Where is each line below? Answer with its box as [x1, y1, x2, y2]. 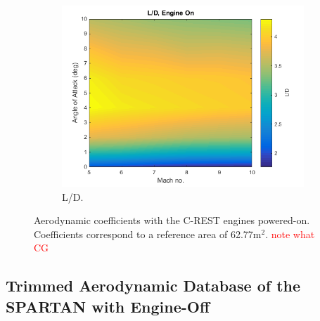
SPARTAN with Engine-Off [6, 295, 210, 317]
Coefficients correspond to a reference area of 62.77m [34, 226, 262, 241]
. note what [265, 226, 315, 241]
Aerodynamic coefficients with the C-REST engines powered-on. [34, 213, 310, 228]
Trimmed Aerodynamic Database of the [6, 275, 301, 296]
